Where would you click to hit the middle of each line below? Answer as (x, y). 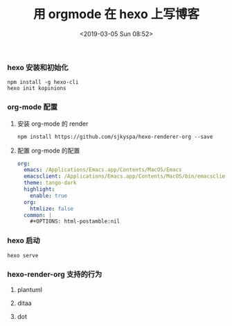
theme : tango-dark (50, 183)
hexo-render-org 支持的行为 (55, 274)
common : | (38, 215)
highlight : (39, 189)
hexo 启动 (24, 241)
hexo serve (23, 255)
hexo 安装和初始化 (38, 67)
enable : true (49, 196)
